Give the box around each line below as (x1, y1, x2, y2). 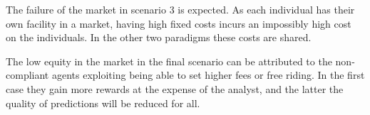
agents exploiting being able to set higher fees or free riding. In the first (51, 67, 365, 82)
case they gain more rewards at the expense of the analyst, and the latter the (6, 81, 344, 96)
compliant (6, 67, 49, 82)
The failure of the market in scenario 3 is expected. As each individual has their (6, 2, 355, 16)
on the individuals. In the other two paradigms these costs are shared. (6, 30, 312, 45)
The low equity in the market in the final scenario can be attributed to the (6, 53, 332, 68)
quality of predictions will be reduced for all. (6, 95, 200, 110)
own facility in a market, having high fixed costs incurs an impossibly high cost (6, 16, 351, 31)
